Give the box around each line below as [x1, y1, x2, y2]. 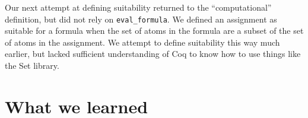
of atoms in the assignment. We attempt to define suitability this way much [5, 36, 280, 48]
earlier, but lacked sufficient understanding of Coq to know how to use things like [5, 47, 301, 60]
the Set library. [5, 59, 59, 72]
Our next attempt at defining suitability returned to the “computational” [5, 1, 272, 13]
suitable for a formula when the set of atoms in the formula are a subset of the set [5, 24, 304, 37]
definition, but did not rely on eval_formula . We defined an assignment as [5, 12, 277, 25]
